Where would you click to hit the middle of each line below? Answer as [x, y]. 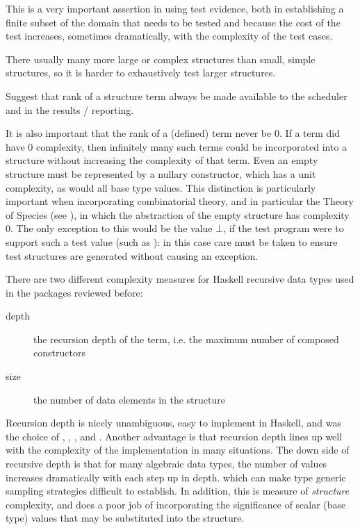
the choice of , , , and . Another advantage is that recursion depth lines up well [174, 436]
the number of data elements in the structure [129, 399]
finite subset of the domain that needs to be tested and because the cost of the [173, 22]
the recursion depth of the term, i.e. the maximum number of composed [186, 339]
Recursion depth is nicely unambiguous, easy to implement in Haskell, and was [173, 423]
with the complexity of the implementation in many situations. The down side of [178, 450]
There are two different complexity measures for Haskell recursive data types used [180, 279]
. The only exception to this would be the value [112, 228]
